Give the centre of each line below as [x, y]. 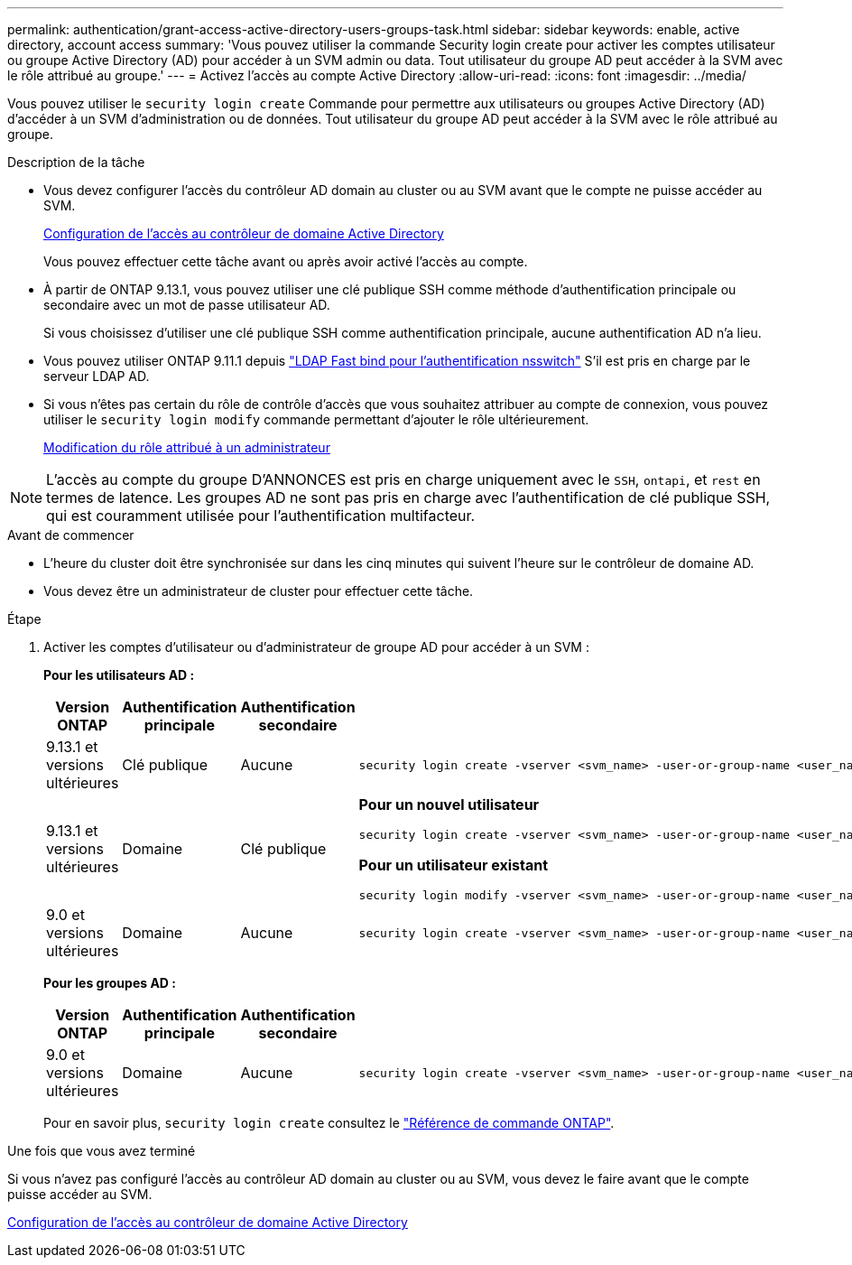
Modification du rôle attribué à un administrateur [187, 447]
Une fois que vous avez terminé [102, 1151]
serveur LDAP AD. [97, 376]
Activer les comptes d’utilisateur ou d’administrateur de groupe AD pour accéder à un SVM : [316, 647]
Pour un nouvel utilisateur [449, 805]
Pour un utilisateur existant [454, 865]
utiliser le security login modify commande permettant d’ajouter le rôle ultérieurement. [316, 419]
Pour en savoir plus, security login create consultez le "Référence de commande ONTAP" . [329, 1123]
